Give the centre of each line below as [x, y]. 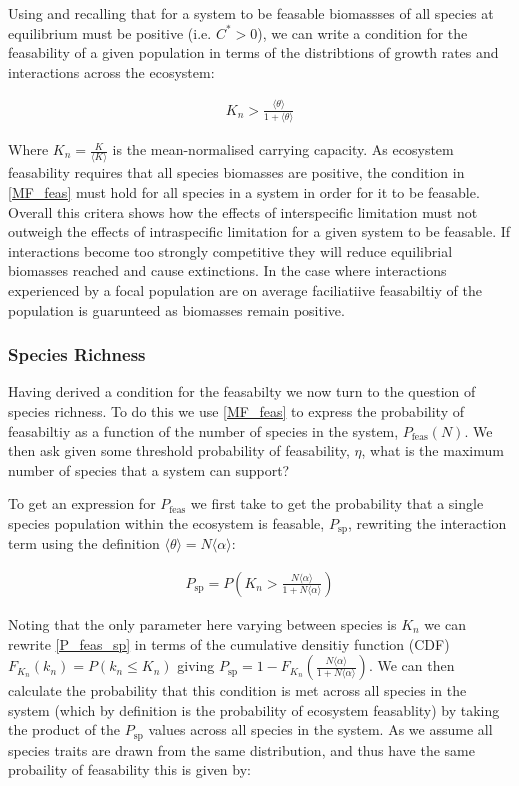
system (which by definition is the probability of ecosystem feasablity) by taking [254, 709]
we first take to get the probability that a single [337, 503]
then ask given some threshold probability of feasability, [179, 450]
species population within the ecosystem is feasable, [166, 522]
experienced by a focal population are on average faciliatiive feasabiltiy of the [245, 289]
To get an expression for [82, 503]
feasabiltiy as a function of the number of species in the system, [203, 430]
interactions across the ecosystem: [111, 71]
